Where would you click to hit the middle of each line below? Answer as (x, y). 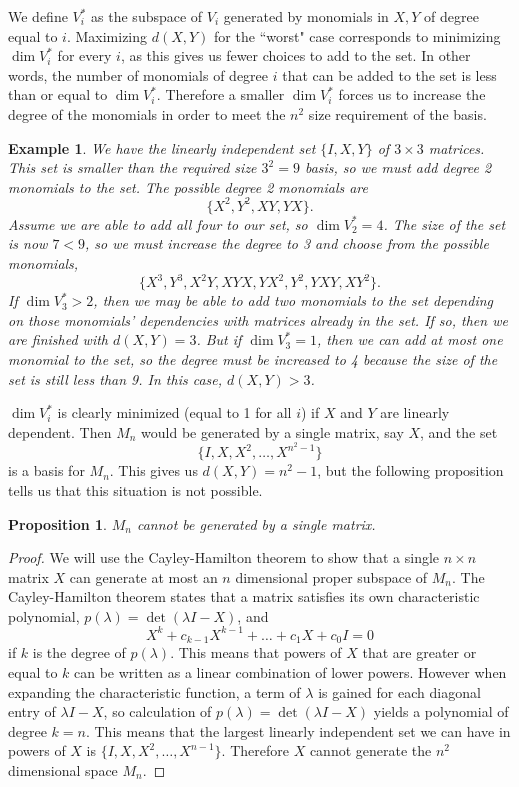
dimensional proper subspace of (331, 576)
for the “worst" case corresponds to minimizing (357, 35)
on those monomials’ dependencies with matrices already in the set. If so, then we (258, 319)
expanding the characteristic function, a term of (154, 691)
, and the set (459, 431)
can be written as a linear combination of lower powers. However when (290, 672)
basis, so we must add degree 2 (398, 167)
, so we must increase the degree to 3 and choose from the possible (287, 243)
